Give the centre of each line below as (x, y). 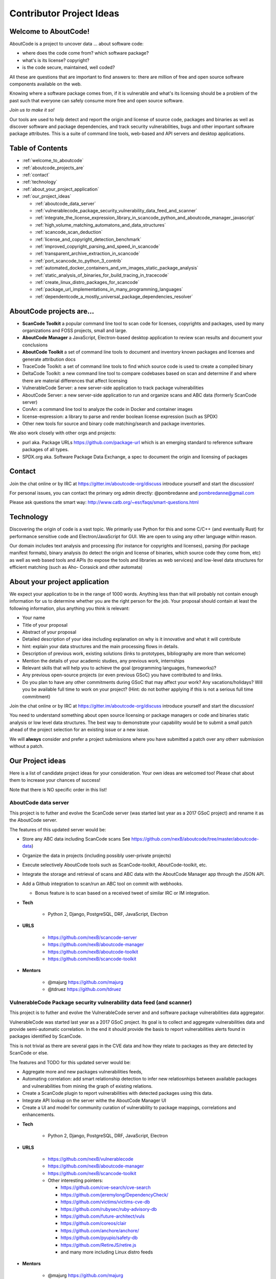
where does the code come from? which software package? (86, 53)
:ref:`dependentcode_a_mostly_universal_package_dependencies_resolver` (114, 296)
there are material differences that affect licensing (75, 381)
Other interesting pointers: (75, 1181)
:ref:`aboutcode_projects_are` (53, 168)
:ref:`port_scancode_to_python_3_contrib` (79, 260)
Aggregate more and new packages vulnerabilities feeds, (82, 1072)
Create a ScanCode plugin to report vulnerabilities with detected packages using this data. (118, 1093)
